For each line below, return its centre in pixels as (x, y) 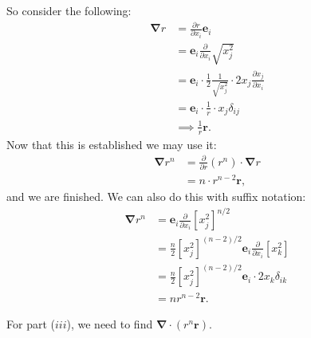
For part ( (31, 323)
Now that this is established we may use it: (112, 144)
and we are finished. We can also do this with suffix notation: (156, 197)
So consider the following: (69, 10)
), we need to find (110, 323)
